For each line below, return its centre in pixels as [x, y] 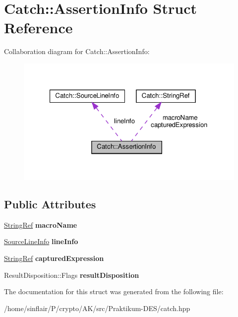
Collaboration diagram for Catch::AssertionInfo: [77, 51]
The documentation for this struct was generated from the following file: [114, 291]
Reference [38, 28]
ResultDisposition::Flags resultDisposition [72, 275]
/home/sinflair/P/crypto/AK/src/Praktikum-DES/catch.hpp [97, 308]
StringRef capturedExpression [54, 258]
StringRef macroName [41, 224]
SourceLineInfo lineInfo [41, 241]
